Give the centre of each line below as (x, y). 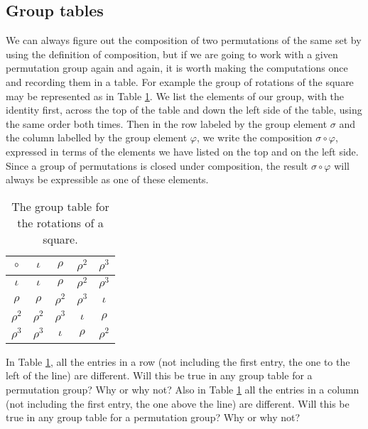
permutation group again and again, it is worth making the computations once (177, 68)
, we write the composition (254, 137)
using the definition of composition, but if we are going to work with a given (172, 54)
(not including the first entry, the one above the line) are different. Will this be (178, 403)
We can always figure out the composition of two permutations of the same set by (184, 40)
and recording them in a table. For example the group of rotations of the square (180, 81)
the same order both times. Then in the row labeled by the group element (167, 123)
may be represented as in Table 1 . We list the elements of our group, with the (175, 96)
